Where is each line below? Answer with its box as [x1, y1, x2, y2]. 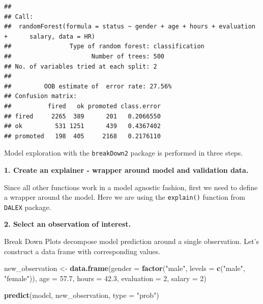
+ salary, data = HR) [4, 33, 95, 40]
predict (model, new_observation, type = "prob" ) [4, 290, 159, 300]
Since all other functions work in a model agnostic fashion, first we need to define [4, 181, 258, 192]
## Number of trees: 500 [4, 52, 164, 60]
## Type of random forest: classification [4, 43, 204, 50]
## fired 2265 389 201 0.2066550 [4, 112, 161, 120]
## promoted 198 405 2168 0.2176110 [4, 132, 161, 140]
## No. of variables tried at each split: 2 [4, 63, 157, 70]
